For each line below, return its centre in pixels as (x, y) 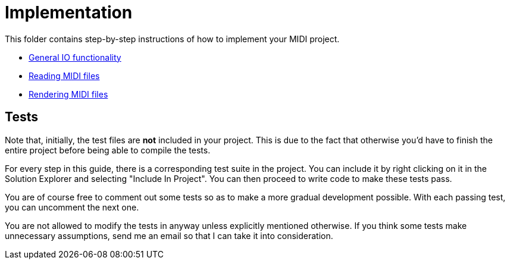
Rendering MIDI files (68, 94)
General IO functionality (75, 57)
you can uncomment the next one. (72, 207)
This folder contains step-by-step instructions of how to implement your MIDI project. (172, 39)
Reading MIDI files (64, 76)
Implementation (69, 12)
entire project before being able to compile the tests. (108, 150)
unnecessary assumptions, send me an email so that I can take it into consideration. (169, 235)
